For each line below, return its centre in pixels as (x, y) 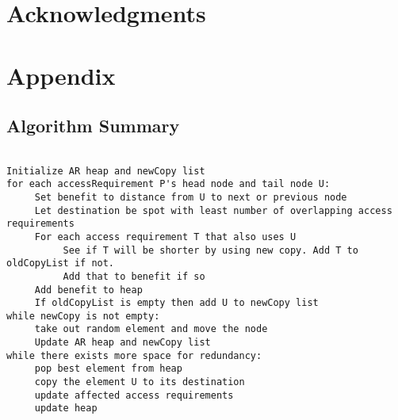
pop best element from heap (108, 369)
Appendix (61, 75)
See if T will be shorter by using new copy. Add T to (210, 250)
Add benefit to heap (88, 290)
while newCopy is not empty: (83, 316)
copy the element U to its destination (140, 382)
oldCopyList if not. (61, 263)
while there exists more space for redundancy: (134, 355)
